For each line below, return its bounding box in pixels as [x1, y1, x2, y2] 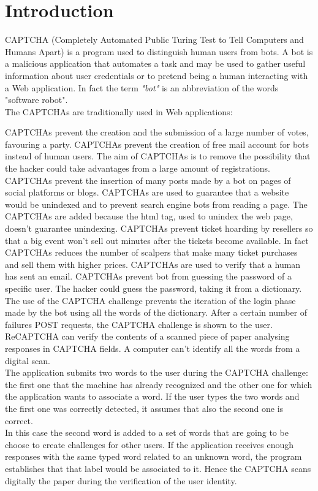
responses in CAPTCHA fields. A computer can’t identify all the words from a [5, 341, 300, 354]
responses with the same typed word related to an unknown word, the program [5, 450, 302, 463]
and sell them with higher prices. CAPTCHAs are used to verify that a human [5, 257, 301, 270]
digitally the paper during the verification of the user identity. [5, 474, 237, 487]
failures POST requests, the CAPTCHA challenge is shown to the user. [5, 318, 273, 330]
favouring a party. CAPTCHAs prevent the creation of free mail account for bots [5, 137, 309, 150]
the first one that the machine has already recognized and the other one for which [5, 378, 312, 390]
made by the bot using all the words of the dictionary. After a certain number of [5, 306, 308, 319]
